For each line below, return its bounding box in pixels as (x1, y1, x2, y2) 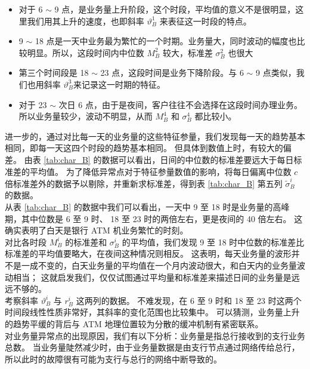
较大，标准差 (162, 46, 213, 59)
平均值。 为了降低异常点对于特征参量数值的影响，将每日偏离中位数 (29, 165, 292, 177)
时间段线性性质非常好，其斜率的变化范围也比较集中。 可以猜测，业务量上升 (5, 306, 300, 318)
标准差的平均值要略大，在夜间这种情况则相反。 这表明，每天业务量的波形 (5, 247, 292, 260)
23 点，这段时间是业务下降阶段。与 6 (100, 66, 244, 79)
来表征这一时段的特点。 (159, 14, 252, 27)
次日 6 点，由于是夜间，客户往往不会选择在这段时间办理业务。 (58, 98, 302, 110)
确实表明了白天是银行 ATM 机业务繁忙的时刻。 (5, 224, 188, 236)
